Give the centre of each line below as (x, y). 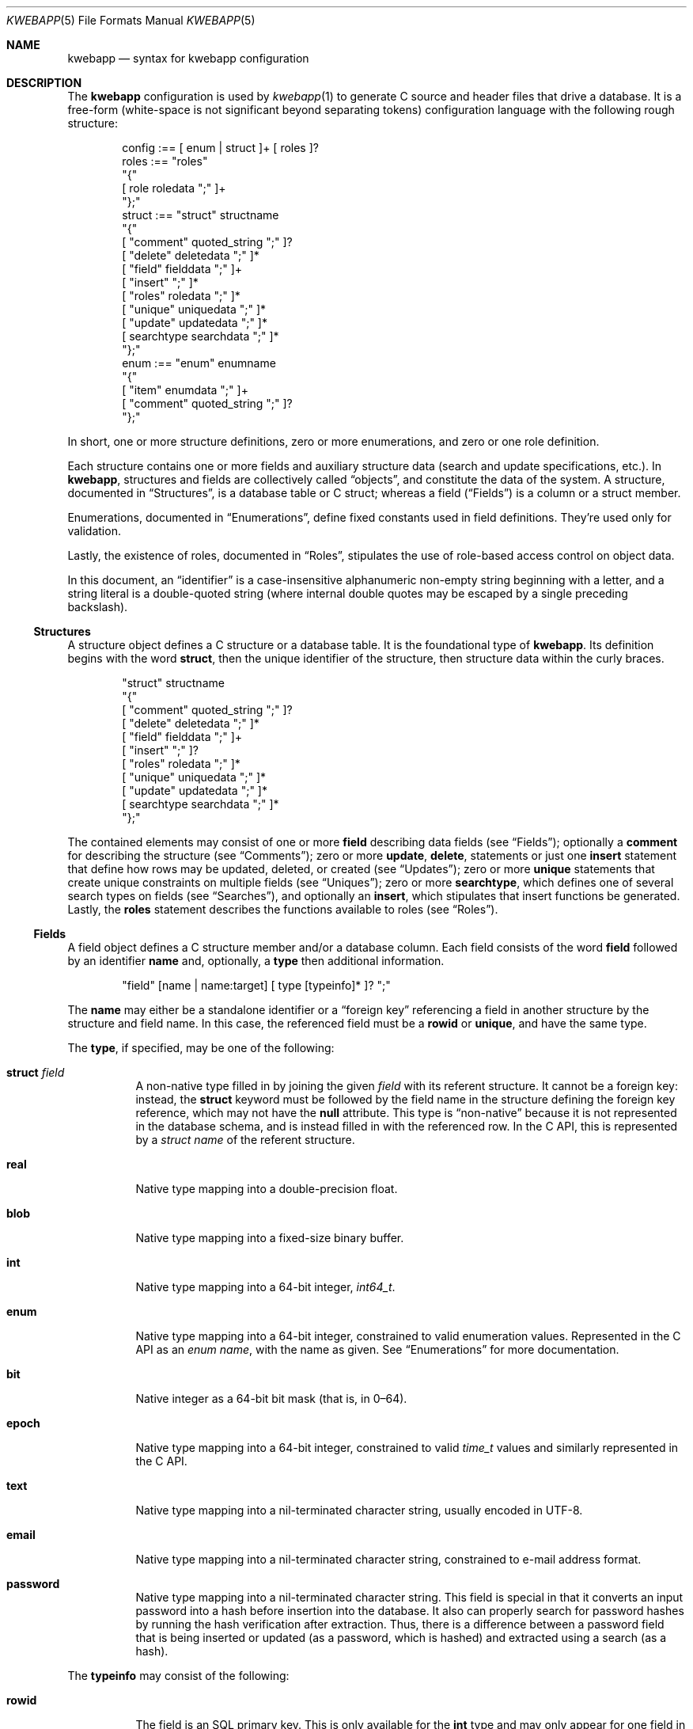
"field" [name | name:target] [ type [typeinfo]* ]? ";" (256, 985)
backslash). (98, 607)
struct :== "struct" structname (201, 215)
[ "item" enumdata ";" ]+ (185, 390)
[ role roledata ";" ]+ (174, 188)
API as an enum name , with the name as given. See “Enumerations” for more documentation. (377, 1349)
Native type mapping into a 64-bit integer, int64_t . (265, 1287)
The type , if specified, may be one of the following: (201, 1048)
